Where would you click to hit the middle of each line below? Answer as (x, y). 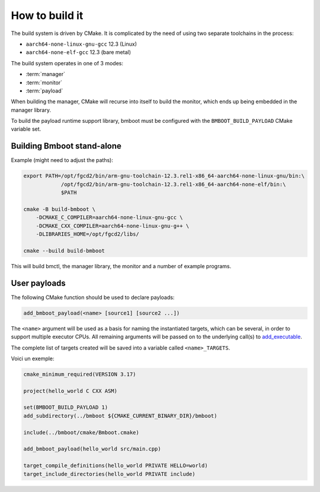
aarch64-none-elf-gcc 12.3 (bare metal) (79, 52)
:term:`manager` (45, 74)
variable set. (26, 129)
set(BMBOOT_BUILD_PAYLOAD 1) (66, 407)
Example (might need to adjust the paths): (62, 160)
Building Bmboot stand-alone (66, 146)
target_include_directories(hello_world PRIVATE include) (109, 474)
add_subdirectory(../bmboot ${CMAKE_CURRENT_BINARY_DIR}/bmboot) (120, 416)
